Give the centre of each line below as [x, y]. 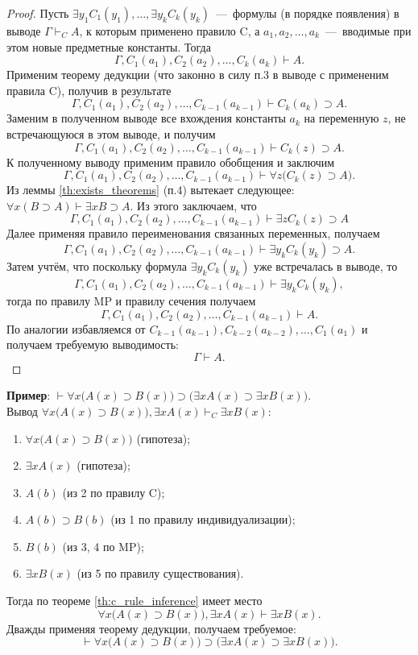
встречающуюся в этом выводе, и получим [111, 133]
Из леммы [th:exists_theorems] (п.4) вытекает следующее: [151, 190]
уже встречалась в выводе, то [326, 265]
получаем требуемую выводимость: [93, 344]
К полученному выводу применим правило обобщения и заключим [171, 162]
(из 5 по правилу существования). [160, 573]
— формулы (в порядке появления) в [308, 13]
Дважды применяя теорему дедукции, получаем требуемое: [151, 628]
